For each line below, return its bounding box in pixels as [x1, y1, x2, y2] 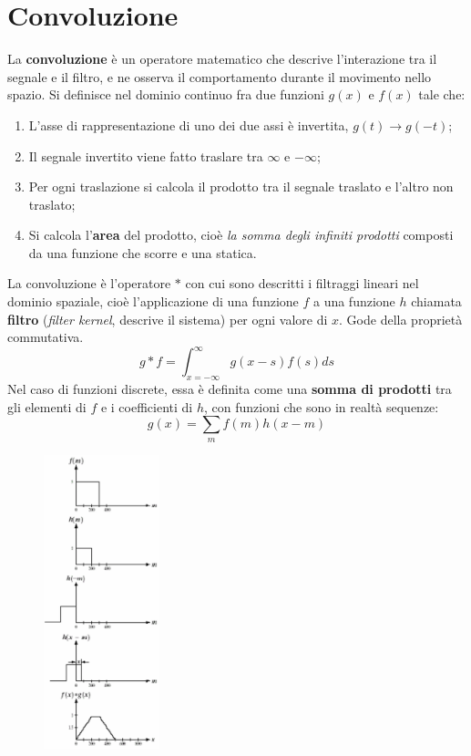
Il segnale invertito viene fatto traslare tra [28, 146, 263, 165]
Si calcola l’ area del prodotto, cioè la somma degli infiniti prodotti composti [28, 225, 454, 244]
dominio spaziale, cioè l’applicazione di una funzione [7, 292, 299, 311]
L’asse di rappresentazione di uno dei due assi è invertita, [28, 115, 349, 134]
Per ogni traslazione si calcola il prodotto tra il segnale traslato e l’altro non [28, 177, 454, 196]
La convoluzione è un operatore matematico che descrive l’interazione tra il [7, 49, 437, 68]
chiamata [411, 292, 462, 311]
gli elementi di [7, 397, 87, 416]
